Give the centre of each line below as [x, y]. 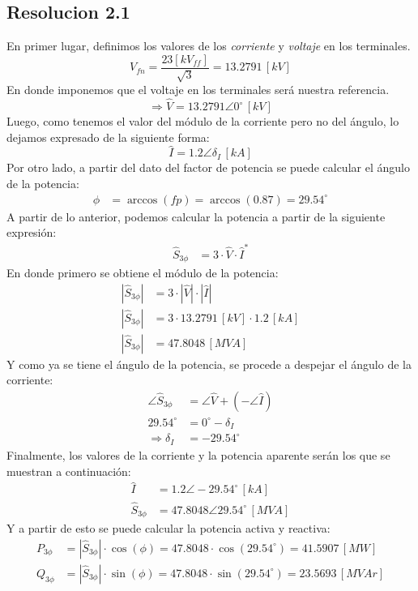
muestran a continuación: [69, 471]
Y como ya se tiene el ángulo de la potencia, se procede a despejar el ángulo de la [209, 364]
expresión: [32, 232]
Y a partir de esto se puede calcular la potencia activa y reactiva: [168, 528]
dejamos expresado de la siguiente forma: [108, 137]
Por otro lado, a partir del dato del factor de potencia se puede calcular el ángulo [208, 167]
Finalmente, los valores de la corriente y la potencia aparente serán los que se [198, 454]
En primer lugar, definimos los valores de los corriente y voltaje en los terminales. [209, 46]
